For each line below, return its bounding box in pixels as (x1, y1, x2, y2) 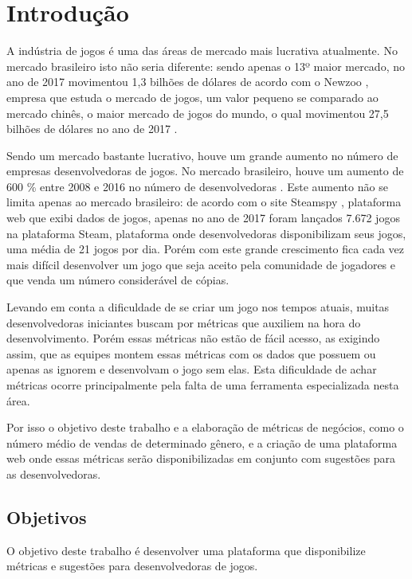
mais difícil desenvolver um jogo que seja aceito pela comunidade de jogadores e (6, 256, 396, 272)
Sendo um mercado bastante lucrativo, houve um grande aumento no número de (6, 147, 398, 163)
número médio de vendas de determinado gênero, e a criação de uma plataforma (6, 434, 398, 451)
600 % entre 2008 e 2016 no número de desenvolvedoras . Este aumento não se (6, 178, 388, 194)
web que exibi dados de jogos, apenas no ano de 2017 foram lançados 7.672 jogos (6, 209, 400, 226)
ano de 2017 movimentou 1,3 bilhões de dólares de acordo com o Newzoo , (6, 73, 369, 90)
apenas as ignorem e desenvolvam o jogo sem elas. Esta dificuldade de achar (6, 361, 377, 378)
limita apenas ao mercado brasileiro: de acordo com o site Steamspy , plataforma (6, 194, 402, 210)
